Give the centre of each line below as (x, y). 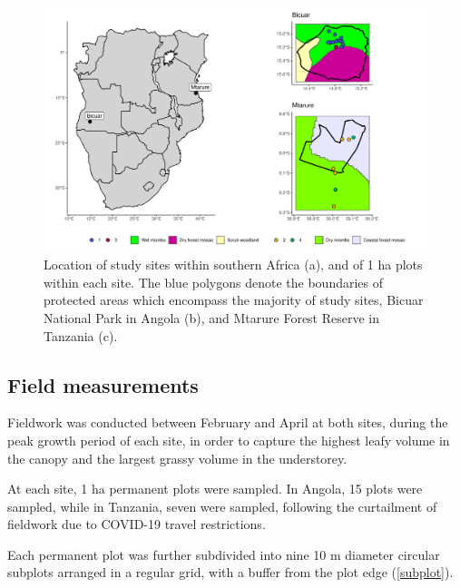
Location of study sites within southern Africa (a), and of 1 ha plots (233, 265)
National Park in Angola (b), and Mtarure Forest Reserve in (212, 317)
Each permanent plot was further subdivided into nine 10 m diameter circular (224, 554)
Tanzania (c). (81, 335)
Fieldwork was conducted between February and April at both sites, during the (228, 422)
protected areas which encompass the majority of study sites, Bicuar (234, 300)
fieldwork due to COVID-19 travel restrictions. (137, 524)
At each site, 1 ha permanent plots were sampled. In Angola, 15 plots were (215, 489)
